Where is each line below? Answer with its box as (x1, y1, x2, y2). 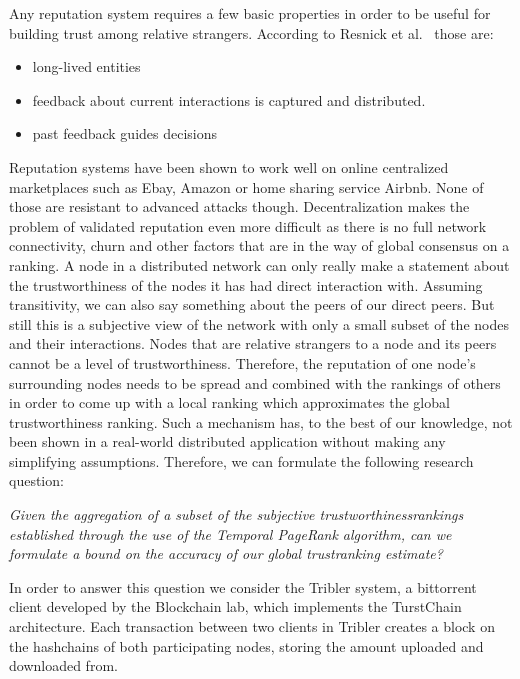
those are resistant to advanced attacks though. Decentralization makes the (9, 196, 470, 217)
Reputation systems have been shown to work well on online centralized (9, 156, 449, 177)
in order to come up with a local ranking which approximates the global (9, 392, 450, 413)
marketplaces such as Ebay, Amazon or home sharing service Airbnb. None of (9, 176, 484, 197)
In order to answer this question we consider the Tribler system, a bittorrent (9, 576, 477, 597)
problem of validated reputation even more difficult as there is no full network (9, 215, 487, 236)
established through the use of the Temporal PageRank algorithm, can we (9, 523, 452, 544)
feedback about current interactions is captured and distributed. (32, 89, 426, 110)
